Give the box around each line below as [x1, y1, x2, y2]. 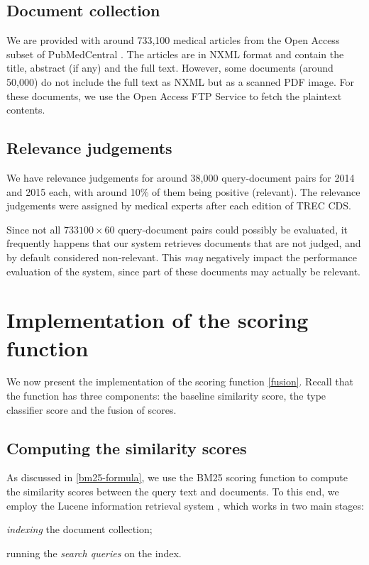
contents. [6, 102, 45, 117]
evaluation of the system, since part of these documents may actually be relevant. [6, 263, 360, 278]
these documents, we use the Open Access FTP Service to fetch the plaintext [6, 88, 342, 103]
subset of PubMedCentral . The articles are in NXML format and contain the [6, 46, 344, 61]
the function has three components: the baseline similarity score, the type [6, 388, 326, 403]
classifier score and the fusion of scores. [6, 402, 177, 417]
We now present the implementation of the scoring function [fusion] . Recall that [6, 374, 353, 389]
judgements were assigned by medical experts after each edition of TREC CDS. [6, 198, 351, 213]
